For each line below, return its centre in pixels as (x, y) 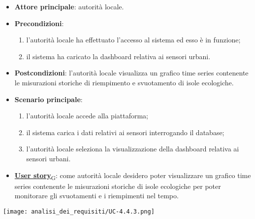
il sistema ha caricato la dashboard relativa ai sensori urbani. (118, 56)
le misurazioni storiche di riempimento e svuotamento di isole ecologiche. (124, 82)
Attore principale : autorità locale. (69, 6)
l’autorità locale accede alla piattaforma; (87, 116)
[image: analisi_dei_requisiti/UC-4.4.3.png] (79, 211)
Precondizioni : (39, 23)
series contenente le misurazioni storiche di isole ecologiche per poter (118, 186)
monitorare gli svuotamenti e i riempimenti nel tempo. (96, 196)
